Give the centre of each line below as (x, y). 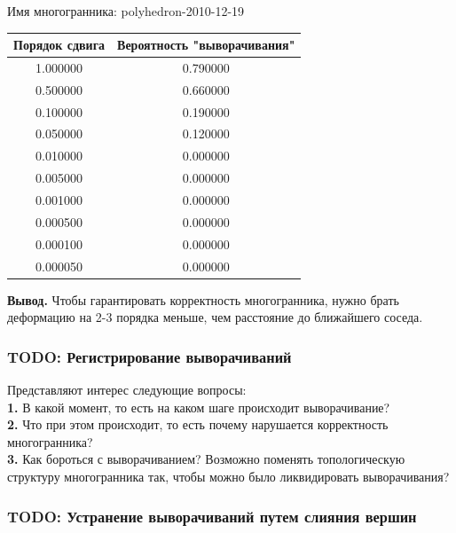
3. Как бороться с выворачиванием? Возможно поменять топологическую (206, 459)
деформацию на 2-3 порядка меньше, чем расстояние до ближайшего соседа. (215, 317)
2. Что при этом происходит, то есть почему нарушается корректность (198, 424)
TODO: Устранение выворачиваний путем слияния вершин (212, 516)
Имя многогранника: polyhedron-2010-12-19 (126, 11)
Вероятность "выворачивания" (206, 45)
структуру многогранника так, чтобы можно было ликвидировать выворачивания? (228, 476)
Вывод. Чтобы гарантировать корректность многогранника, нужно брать (203, 299)
